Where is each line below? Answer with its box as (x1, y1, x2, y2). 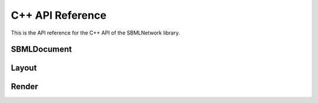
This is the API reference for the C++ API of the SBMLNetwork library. (11, 29, 180, 36)
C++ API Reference (11, 9, 107, 22)
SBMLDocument (11, 44, 72, 54)
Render (11, 82, 38, 92)
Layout (11, 63, 37, 73)
